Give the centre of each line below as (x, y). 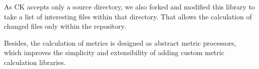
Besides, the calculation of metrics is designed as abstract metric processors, (120, 42)
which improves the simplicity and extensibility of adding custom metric (114, 52)
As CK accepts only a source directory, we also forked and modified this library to (129, 6)
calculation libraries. (35, 62)
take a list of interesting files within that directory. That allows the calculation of (128, 16)
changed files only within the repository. (65, 26)
